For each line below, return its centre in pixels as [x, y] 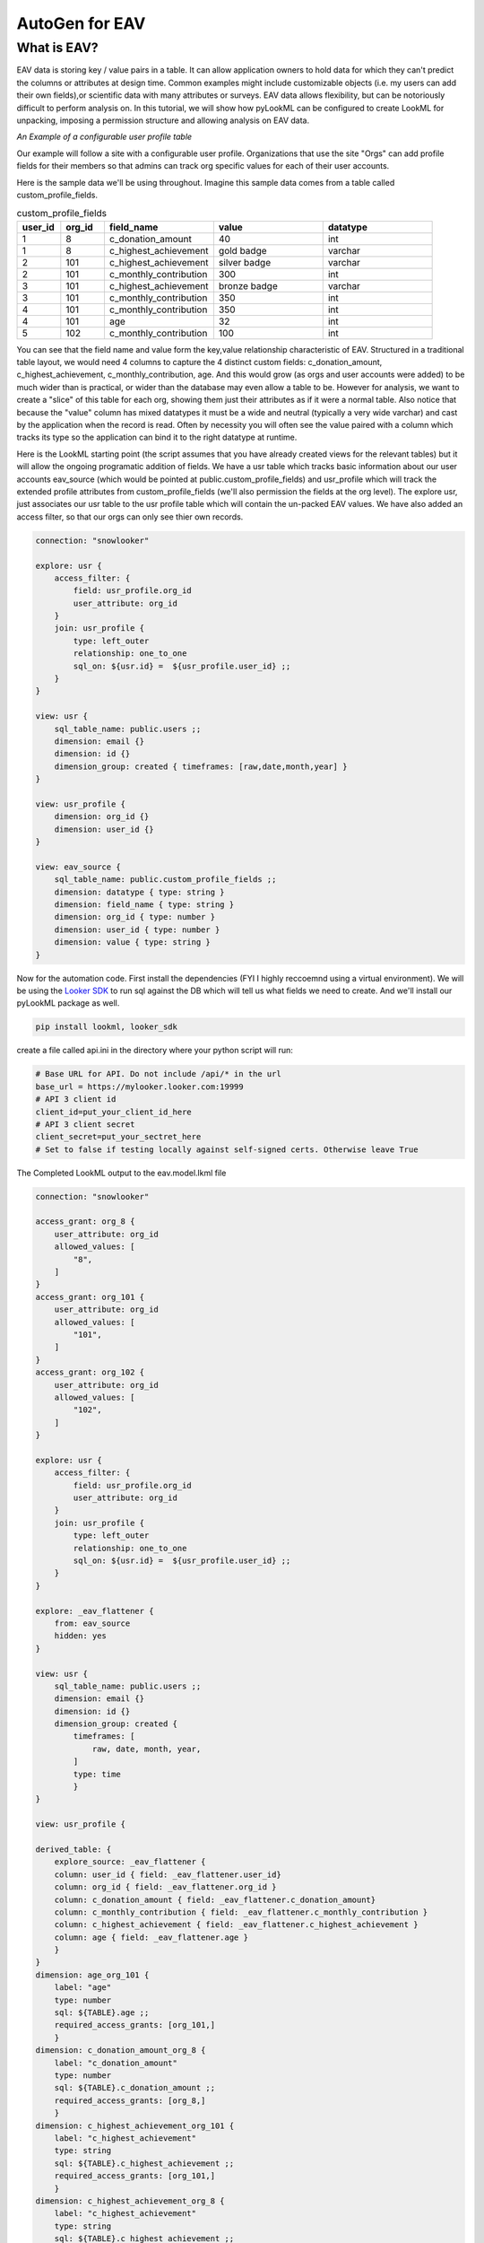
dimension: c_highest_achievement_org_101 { [135, 2125]
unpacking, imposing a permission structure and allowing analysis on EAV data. [163, 120]
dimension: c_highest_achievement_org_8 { [130, 2201]
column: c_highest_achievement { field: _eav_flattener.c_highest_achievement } [236, 1925]
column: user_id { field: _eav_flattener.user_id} [168, 1874]
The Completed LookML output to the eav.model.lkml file [121, 1173]
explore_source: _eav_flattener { [130, 1862]
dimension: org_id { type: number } [134, 917]
